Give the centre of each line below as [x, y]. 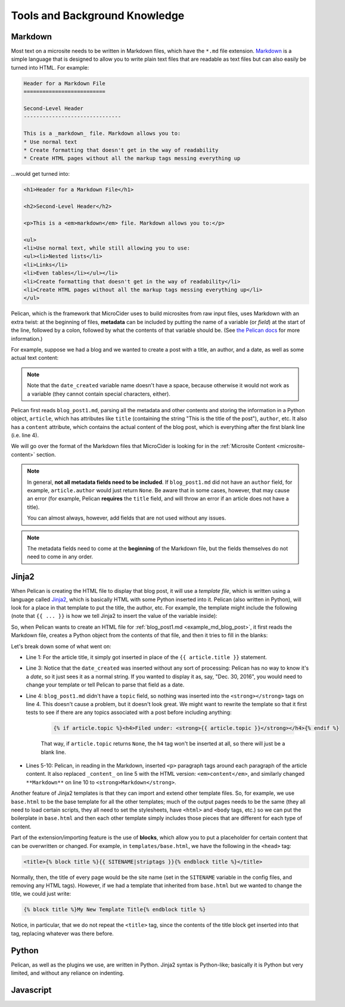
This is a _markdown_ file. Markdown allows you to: [102, 133]
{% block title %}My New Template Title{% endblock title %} [115, 910]
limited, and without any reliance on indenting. [68, 973]
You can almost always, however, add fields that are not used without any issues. [127, 518]
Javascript [31, 990]
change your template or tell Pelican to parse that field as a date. [105, 685]
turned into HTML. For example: [50, 67]
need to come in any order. [60, 557]
